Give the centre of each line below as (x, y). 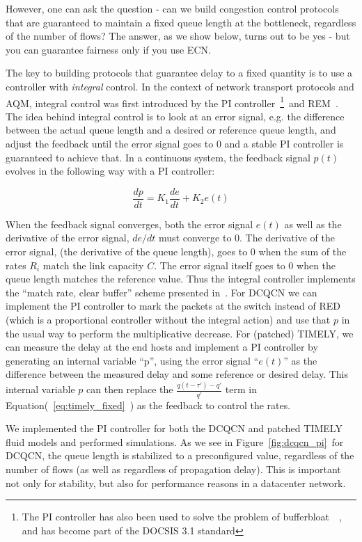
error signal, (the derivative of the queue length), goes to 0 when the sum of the (176, 252)
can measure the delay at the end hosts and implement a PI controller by (162, 347)
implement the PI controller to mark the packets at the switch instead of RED (173, 306)
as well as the (313, 224)
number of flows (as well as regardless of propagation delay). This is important (173, 469)
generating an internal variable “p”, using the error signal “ (132, 360)
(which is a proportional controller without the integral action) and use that (168, 319)
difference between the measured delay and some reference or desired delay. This (177, 374)
